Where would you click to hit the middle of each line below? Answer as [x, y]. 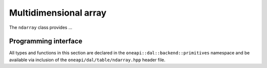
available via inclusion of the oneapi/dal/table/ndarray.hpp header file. [87, 60]
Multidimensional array [58, 13]
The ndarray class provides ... [41, 27]
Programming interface [46, 41]
